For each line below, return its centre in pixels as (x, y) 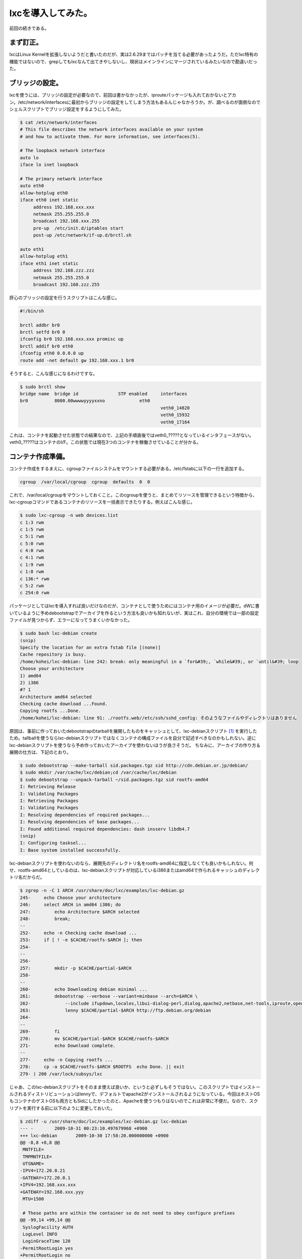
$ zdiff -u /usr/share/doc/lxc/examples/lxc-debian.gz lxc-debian (103, 1121)
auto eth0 (32, 186)
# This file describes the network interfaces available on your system (111, 129)
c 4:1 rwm (32, 557)
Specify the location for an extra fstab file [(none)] (90, 647)
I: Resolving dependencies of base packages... (80, 822)
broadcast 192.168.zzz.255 (66, 284)
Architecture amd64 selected (56, 697)
